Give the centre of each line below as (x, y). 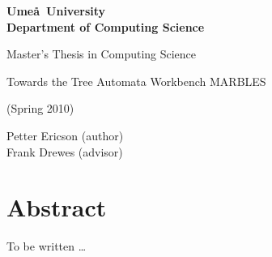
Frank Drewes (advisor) (65, 151)
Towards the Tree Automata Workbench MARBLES (136, 81)
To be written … (47, 246)
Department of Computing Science (106, 26)
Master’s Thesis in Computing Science (102, 54)
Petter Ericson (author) (65, 135)
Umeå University (56, 11)
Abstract (57, 207)
